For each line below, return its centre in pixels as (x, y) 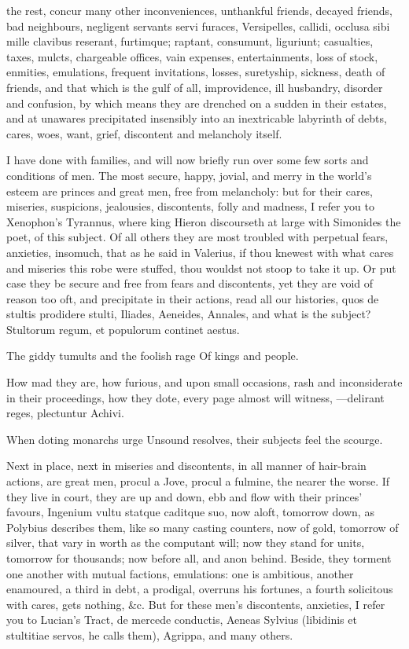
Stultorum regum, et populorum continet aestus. (123, 329)
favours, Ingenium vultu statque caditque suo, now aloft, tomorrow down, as (190, 512)
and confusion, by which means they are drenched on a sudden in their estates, (197, 103)
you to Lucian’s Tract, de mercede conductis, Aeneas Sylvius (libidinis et (182, 620)
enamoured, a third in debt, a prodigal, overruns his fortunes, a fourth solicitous (200, 589)
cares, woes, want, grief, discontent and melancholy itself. (144, 133)
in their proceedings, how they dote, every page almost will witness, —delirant (195, 397)
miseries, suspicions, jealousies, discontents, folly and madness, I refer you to (190, 206)
